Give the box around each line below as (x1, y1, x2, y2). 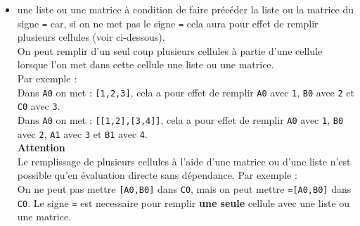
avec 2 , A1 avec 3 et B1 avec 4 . (17, 126, 148, 141)
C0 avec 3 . (17, 99, 60, 113)
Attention (17, 140, 65, 155)
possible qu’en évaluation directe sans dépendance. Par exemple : (17, 168, 297, 182)
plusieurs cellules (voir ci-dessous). (17, 30, 165, 44)
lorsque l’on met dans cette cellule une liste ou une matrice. (17, 57, 274, 72)
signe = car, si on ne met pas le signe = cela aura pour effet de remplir (17, 15, 319, 30)
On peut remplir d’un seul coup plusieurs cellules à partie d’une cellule (17, 43, 323, 58)
